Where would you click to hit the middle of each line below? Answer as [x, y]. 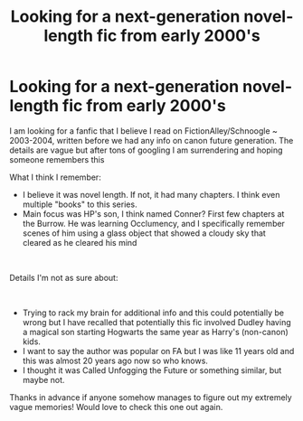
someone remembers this [57, 159]
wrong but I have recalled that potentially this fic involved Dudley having [156, 322]
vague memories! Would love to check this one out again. [116, 407]
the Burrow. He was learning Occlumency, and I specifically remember [153, 223]
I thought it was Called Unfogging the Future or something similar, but [152, 370]
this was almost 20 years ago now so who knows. [115, 360]
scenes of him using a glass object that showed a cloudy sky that [144, 233]
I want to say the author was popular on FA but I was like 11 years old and [158, 351]
